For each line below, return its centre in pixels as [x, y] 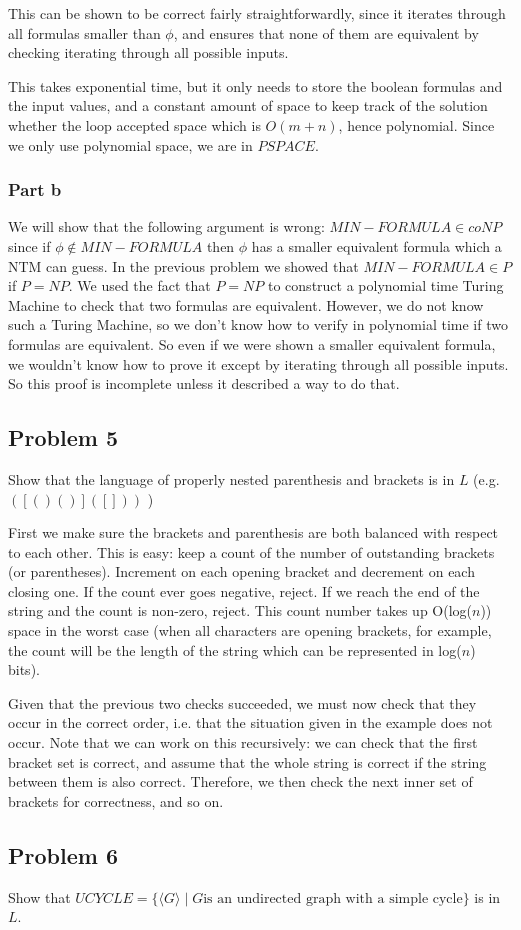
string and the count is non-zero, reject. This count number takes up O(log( [240, 610]
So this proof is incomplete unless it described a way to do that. [204, 383]
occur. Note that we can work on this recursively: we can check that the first [243, 742]
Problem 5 [63, 437]
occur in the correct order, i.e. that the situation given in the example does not [250, 722]
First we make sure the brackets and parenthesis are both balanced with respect [253, 532]
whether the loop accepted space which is [134, 124]
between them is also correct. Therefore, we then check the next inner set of [240, 781]
